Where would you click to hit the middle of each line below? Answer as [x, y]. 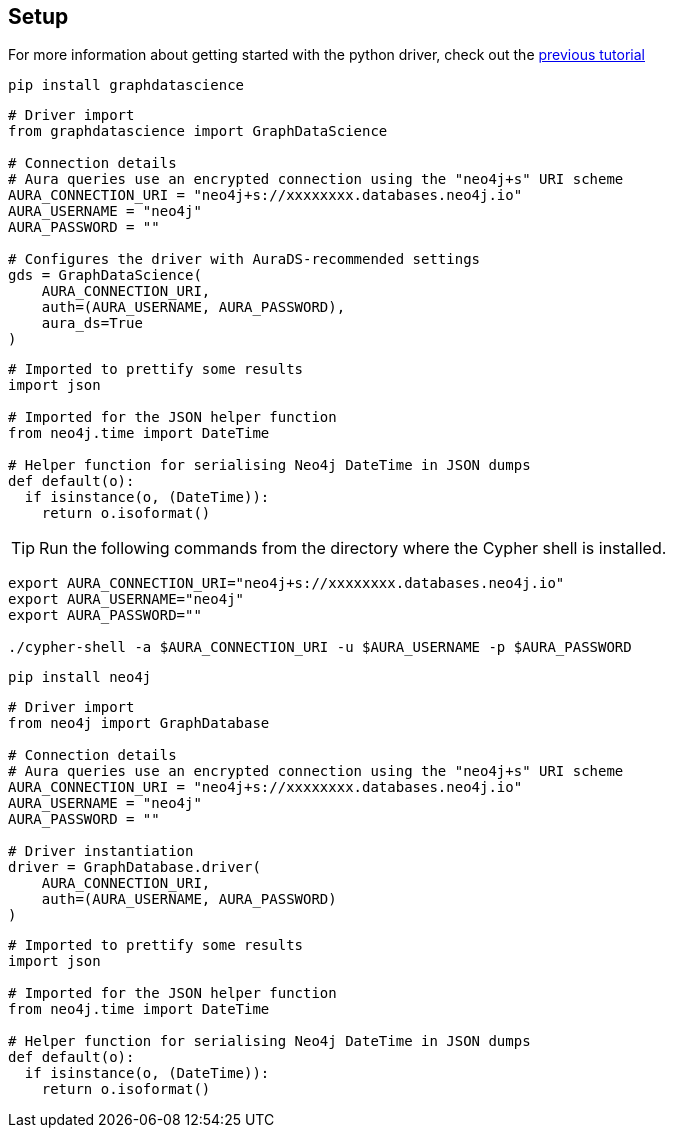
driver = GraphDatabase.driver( [134, 867]
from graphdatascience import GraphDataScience [198, 131]
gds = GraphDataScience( [105, 275]
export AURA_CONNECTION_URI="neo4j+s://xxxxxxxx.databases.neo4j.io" [286, 583]
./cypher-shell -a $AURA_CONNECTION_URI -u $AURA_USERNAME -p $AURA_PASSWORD [320, 647]
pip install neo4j [80, 677]
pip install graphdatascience [126, 85]
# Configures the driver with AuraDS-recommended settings [244, 259]
